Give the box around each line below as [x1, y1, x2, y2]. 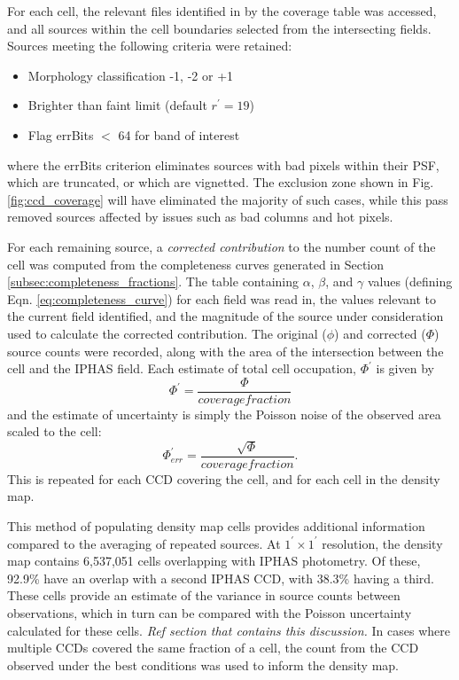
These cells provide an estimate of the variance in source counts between [7, 586, 401, 605]
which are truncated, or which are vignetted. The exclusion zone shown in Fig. [7, 173, 434, 191]
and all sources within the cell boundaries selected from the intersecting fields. [7, 19, 432, 37]
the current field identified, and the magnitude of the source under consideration [7, 307, 444, 325]
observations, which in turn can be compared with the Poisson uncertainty [7, 603, 412, 621]
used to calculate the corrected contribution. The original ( [7, 324, 327, 342]
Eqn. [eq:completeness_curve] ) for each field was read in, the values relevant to [7, 289, 437, 308]
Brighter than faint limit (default [27, 96, 207, 114]
